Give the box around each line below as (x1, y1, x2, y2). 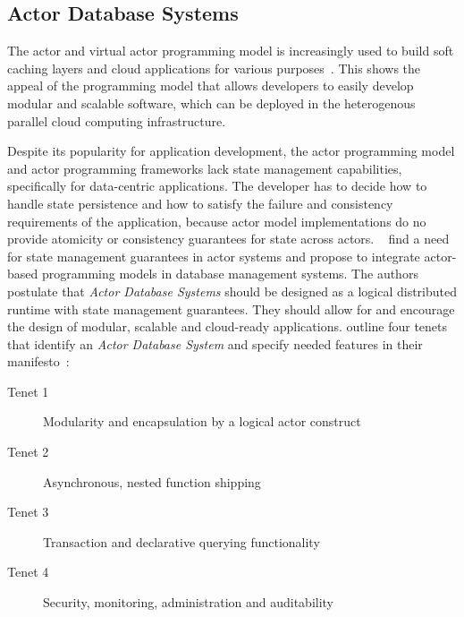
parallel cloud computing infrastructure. (7, 111, 226, 130)
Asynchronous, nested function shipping (43, 472, 261, 491)
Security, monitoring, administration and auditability (43, 593, 334, 612)
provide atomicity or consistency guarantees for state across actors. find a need (7, 229, 450, 248)
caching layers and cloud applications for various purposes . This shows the (7, 58, 420, 77)
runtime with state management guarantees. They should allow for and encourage (7, 299, 455, 318)
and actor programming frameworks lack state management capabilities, (7, 159, 402, 177)
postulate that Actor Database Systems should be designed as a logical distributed (7, 281, 458, 300)
